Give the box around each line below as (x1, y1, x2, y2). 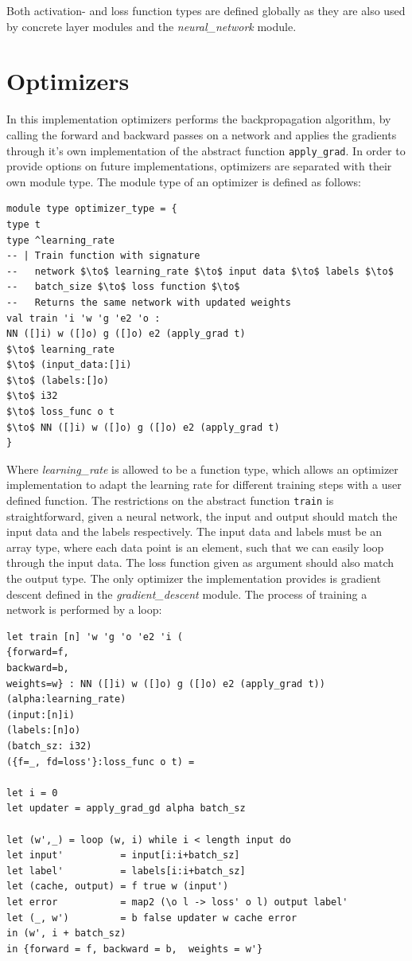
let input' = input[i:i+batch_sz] (6, 850, 240, 861)
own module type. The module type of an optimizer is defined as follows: (6, 173, 361, 189)
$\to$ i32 (6, 390, 58, 402)
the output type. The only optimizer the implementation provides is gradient (6, 570, 381, 587)
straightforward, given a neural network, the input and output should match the (6, 507, 398, 524)
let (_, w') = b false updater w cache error (6, 912, 297, 924)
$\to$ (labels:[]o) (6, 374, 109, 386)
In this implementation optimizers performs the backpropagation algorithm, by (6, 111, 391, 127)
